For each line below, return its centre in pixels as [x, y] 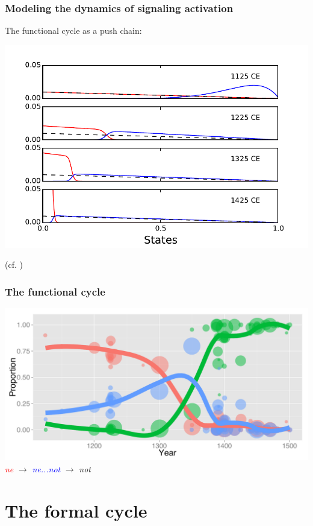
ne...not [46, 468]
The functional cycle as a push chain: [73, 30]
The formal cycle [76, 510]
